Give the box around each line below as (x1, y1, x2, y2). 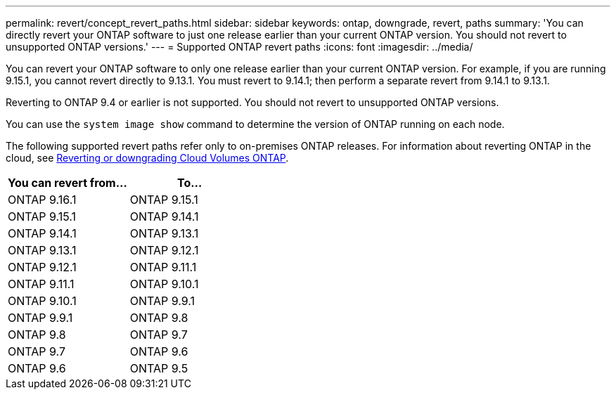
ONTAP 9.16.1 (8, 193, 77, 207)
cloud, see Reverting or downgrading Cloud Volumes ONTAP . (6, 152, 289, 164)
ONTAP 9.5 (129, 361, 188, 375)
